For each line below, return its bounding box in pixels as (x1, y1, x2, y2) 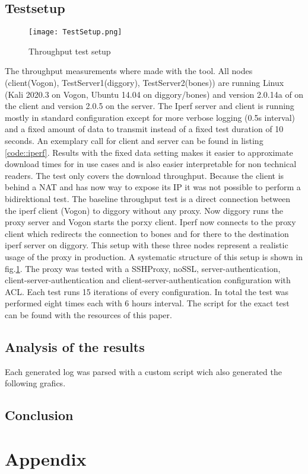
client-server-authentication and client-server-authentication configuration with (5, 274, 291, 286)
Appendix (5, 446, 87, 470)
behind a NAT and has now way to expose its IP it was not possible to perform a (5, 181, 301, 193)
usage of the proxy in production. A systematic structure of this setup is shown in (5, 250, 303, 262)
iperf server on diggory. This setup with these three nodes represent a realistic (5, 239, 288, 251)
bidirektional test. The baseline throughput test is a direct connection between (5, 192, 291, 204)
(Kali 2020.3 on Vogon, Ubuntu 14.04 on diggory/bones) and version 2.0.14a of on (5, 88, 304, 100)
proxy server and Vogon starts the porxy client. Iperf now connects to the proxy (5, 216, 296, 228)
